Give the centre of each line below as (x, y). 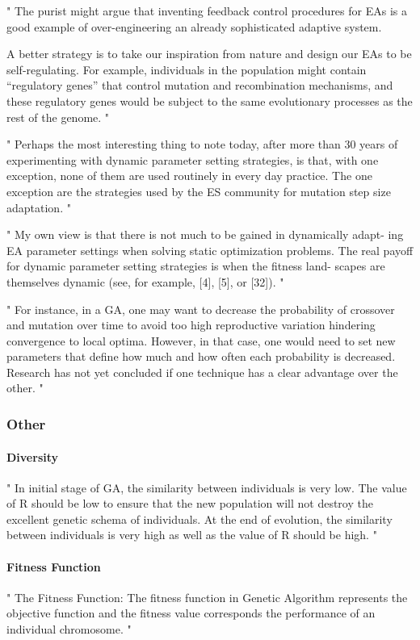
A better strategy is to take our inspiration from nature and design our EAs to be (209, 54)
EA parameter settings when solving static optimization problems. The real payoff (210, 250)
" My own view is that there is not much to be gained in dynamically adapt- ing (205, 234)
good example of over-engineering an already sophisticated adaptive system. (194, 26)
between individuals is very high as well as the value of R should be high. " (192, 535)
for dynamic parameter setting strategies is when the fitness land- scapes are (196, 266)
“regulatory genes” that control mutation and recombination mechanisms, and (200, 85)
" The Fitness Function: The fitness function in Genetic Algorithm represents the (207, 597)
